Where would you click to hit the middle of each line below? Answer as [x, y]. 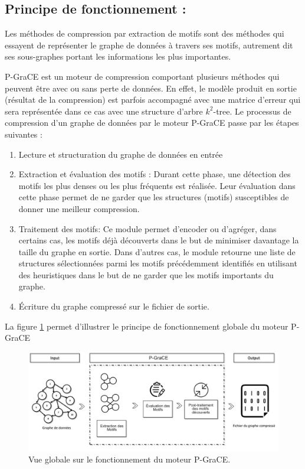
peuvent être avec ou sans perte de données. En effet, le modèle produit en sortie [151, 88]
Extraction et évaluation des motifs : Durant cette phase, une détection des [155, 174]
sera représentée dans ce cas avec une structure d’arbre [104, 111]
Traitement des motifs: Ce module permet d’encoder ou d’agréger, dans [147, 228]
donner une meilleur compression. [79, 208]
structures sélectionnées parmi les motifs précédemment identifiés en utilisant [158, 263]
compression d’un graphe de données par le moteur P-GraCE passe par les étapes [152, 123]
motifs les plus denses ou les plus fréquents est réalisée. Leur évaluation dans [157, 185]
